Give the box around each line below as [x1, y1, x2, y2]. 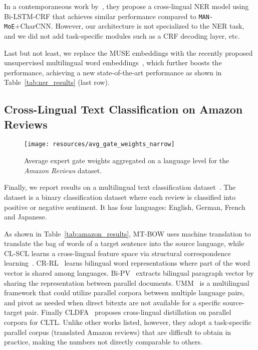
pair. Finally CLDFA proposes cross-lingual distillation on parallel [25, 307, 231, 317]
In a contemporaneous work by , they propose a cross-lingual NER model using [4, 1, 249, 11]
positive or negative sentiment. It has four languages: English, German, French [4, 201, 245, 212]
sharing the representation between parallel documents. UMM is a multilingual [4, 277, 249, 288]
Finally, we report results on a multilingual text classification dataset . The [4, 182, 236, 192]
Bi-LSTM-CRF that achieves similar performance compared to [4, 11, 196, 21]
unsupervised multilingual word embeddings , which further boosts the [4, 57, 222, 68]
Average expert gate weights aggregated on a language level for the [24, 155, 229, 166]
